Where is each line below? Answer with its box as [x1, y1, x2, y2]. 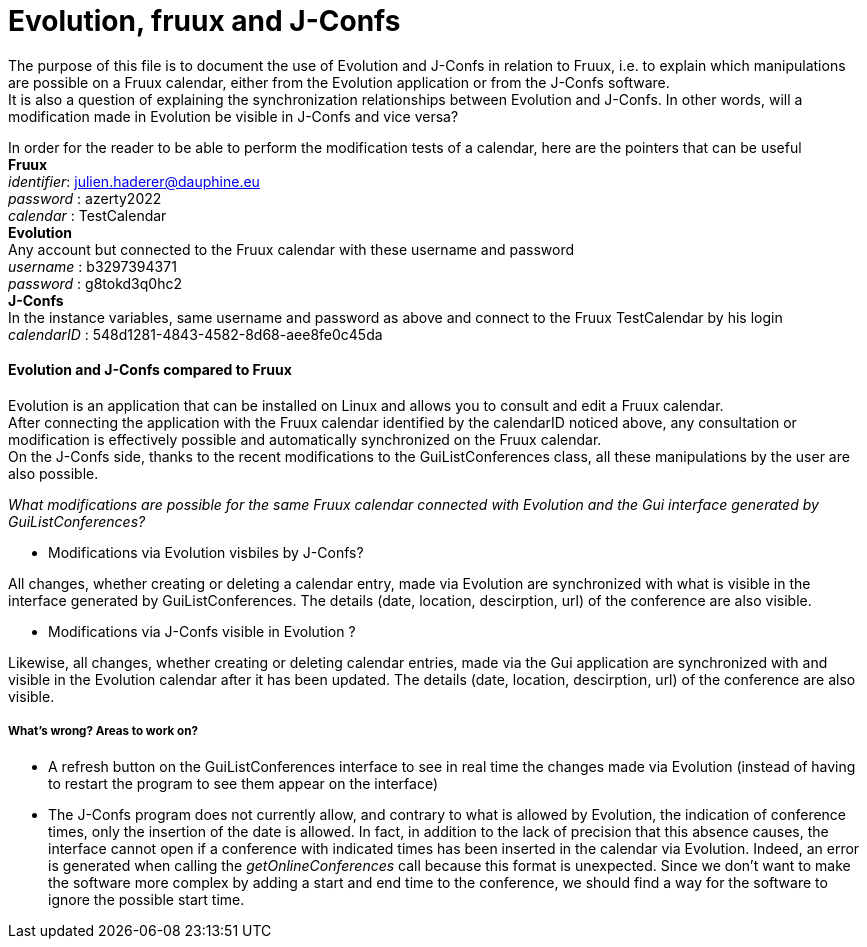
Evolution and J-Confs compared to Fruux [8, 361, 292, 379]
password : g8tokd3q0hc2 [8, 274, 182, 292]
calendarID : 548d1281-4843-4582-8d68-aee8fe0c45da [8, 325, 383, 343]
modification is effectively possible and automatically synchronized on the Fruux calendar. [8, 430, 602, 448]
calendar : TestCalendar [8, 206, 167, 224]
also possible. [8, 464, 99, 482]
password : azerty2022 [8, 189, 162, 207]
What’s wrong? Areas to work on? [8, 724, 198, 739]
